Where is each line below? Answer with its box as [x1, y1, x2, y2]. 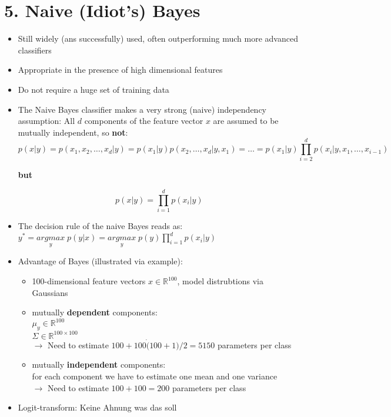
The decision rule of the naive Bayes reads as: [18, 220, 183, 232]
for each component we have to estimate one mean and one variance [32, 370, 278, 382]
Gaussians [32, 286, 68, 298]
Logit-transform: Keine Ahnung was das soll [18, 401, 177, 413]
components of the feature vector [84, 115, 203, 127]
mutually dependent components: [32, 306, 158, 318]
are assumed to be [213, 115, 279, 127]
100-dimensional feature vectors [32, 275, 146, 287]
